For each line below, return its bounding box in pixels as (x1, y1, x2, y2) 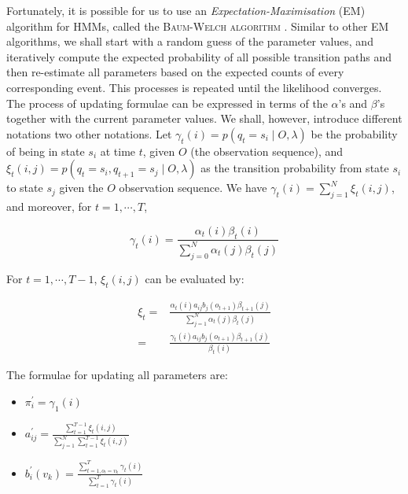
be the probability (311, 125, 398, 142)
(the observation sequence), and (190, 142, 344, 159)
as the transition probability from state (200, 160, 389, 176)
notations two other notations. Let (6, 125, 172, 142)
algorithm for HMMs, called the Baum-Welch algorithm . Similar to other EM (6, 17, 389, 34)
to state (6, 179, 43, 196)
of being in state (6, 142, 85, 159)
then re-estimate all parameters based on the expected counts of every (6, 64, 344, 80)
